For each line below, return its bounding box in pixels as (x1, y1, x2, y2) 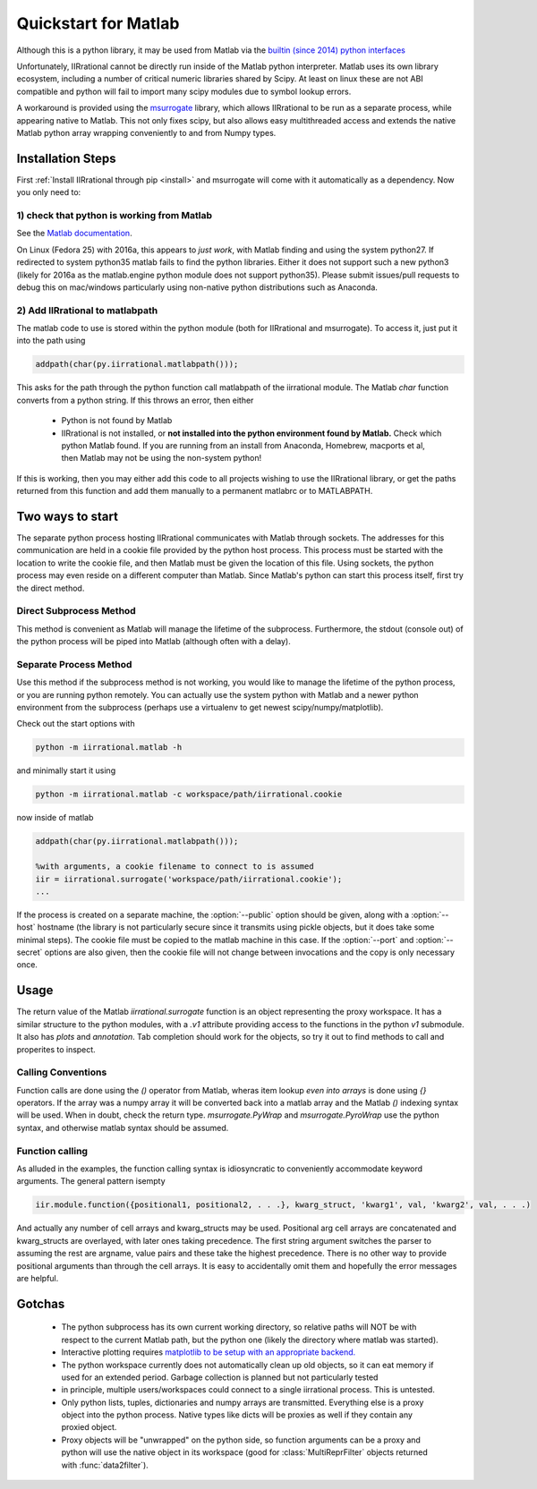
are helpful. (16, 1272, 59, 1283)
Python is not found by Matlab (61, 415, 173, 426)
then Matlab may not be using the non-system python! (61, 453, 262, 464)
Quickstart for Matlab (16, 13, 180, 33)
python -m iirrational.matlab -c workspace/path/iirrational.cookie (35, 789, 343, 800)
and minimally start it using (16, 765, 116, 776)
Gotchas (16, 1296, 65, 1311)
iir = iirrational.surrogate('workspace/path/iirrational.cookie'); (35, 873, 343, 884)
